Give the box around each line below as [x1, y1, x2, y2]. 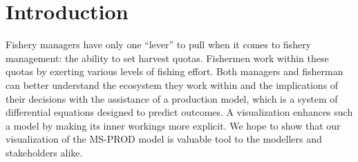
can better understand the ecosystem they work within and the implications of [6, 77, 339, 92]
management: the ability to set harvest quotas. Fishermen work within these [6, 50, 329, 65]
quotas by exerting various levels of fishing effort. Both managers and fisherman [6, 64, 343, 79]
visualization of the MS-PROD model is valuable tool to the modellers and [6, 132, 322, 146]
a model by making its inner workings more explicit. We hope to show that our [6, 118, 341, 132]
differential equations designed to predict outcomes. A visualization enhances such [6, 105, 353, 119]
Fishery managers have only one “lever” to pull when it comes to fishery [6, 37, 312, 52]
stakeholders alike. [6, 145, 83, 159]
